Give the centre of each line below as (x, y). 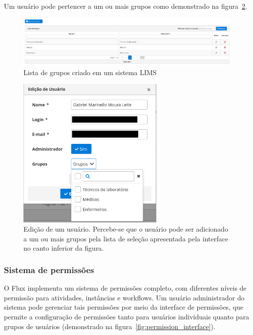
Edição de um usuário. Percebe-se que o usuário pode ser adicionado (126, 229)
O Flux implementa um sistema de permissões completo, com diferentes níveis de (125, 288)
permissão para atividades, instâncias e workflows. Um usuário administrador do (124, 297)
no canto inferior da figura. (64, 248)
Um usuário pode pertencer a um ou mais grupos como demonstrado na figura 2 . (126, 6)
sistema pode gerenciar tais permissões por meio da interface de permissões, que (124, 307)
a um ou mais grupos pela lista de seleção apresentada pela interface (126, 238)
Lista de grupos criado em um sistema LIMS (90, 72)
